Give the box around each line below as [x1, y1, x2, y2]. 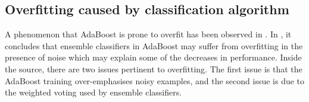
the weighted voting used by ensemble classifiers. [5, 86, 182, 98]
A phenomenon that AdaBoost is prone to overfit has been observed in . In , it [5, 28, 292, 40]
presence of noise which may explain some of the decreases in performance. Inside [5, 51, 302, 63]
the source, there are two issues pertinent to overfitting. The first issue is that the [5, 62, 302, 75]
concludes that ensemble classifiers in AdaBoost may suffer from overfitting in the [5, 39, 303, 52]
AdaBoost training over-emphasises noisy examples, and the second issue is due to [5, 74, 305, 87]
